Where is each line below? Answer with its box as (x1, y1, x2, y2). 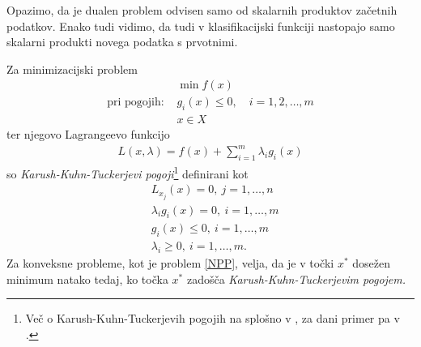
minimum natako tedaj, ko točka (6, 270, 168, 287)
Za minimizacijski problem (6, 60, 138, 77)
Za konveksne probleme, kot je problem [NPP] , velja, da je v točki (6, 255, 334, 272)
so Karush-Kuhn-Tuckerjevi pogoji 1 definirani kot (6, 163, 249, 182)
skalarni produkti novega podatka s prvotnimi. (6, 33, 238, 50)
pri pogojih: (107, 96, 164, 109)
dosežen (352, 255, 390, 272)
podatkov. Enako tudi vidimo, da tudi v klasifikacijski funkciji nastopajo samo (6, 17, 395, 34)
